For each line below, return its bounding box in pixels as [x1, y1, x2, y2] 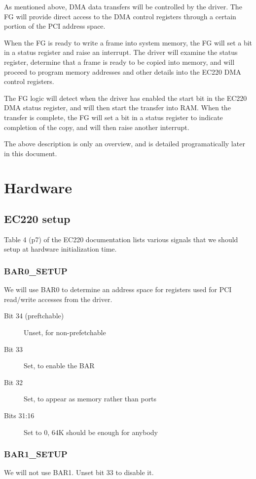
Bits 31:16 [4, 410, 35, 421]
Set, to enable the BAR [24, 360, 95, 371]
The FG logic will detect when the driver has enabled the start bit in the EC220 [4, 92, 247, 103]
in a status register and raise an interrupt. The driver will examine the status [4, 47, 238, 57]
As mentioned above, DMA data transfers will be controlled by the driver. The [4, 1, 242, 11]
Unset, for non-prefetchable [24, 327, 106, 338]
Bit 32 [4, 377, 23, 387]
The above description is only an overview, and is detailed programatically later [4, 138, 245, 149]
